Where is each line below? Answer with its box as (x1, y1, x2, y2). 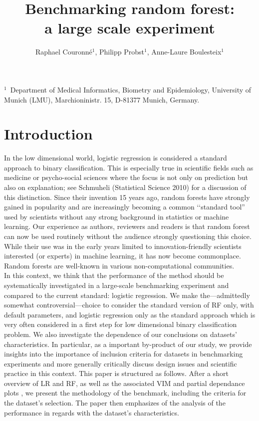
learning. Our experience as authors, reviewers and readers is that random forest (4, 221, 250, 231)
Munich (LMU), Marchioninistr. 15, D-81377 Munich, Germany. (4, 94, 200, 104)
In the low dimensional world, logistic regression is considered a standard (4, 152, 227, 163)
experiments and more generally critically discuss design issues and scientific (4, 358, 237, 368)
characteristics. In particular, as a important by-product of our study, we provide (4, 338, 252, 349)
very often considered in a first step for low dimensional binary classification (4, 319, 237, 329)
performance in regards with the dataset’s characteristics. (4, 407, 179, 417)
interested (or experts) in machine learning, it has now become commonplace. (4, 250, 241, 261)
